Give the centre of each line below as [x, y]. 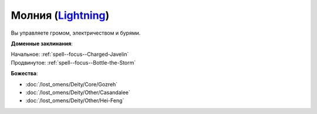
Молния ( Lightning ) [60, 15]
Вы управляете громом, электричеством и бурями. [76, 33]
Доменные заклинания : [42, 43]
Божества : [24, 73]
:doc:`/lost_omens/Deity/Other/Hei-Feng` [75, 100]
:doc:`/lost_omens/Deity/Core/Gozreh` [72, 84]
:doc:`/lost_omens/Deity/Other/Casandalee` [78, 92]
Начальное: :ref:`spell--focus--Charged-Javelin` [70, 54]
